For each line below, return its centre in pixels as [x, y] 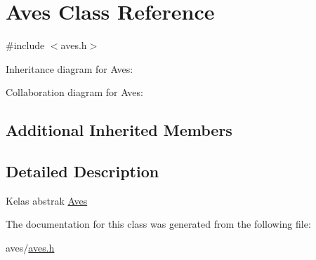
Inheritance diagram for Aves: [70, 68]
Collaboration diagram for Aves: [74, 92]
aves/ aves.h [30, 248]
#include [25, 45]
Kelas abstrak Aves [47, 200]
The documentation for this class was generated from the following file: [158, 224]
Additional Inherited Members [119, 130]
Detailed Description [83, 171]
